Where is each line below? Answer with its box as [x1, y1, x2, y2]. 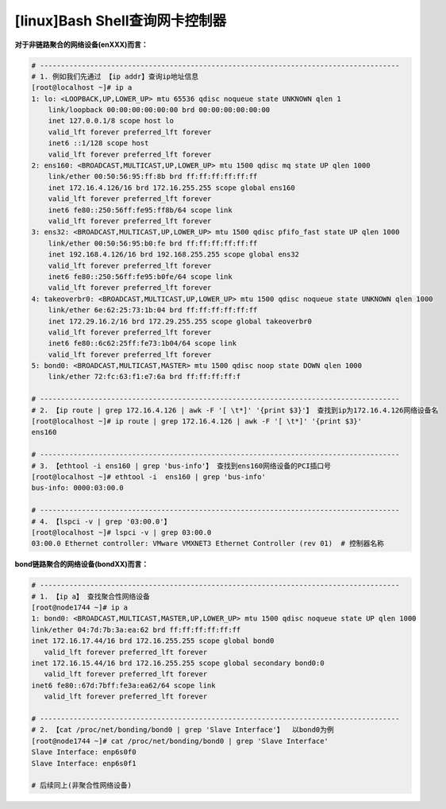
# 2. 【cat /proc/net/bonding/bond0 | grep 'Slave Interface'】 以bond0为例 [31, 726, 335, 734]
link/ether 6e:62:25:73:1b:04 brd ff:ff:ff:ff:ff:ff [48, 306, 258, 315]
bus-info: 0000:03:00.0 [31, 483, 125, 493]
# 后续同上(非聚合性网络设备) [31, 781, 133, 790]
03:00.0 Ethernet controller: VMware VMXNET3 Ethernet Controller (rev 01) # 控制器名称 [31, 539, 385, 548]
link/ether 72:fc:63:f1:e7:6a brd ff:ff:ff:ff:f [48, 372, 241, 381]
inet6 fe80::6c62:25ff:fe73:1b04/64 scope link [48, 339, 237, 348]
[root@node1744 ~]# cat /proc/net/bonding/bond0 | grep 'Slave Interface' [31, 736, 329, 745]
